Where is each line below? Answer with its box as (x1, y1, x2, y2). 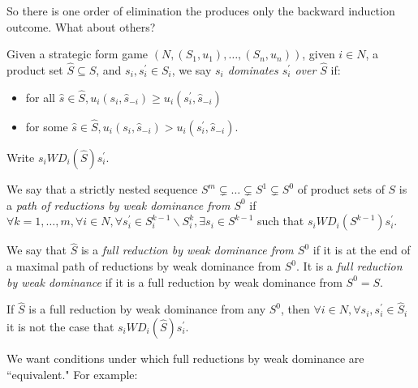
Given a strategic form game (6, 45, 149, 62)
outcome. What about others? (6, 18, 156, 35)
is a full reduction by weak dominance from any (28, 301, 266, 318)
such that (257, 212, 304, 229)
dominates (227, 62, 278, 78)
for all (25, 88, 56, 105)
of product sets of (297, 181, 385, 198)
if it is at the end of (312, 241, 411, 258)
